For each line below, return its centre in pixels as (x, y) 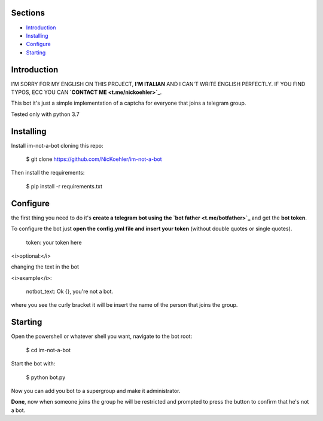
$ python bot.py (46, 377)
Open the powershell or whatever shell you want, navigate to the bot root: (102, 336)
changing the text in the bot (45, 267)
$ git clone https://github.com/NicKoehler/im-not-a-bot (94, 159)
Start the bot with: (33, 364)
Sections (28, 13)
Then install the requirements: (48, 173)
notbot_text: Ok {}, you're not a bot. (70, 292)
